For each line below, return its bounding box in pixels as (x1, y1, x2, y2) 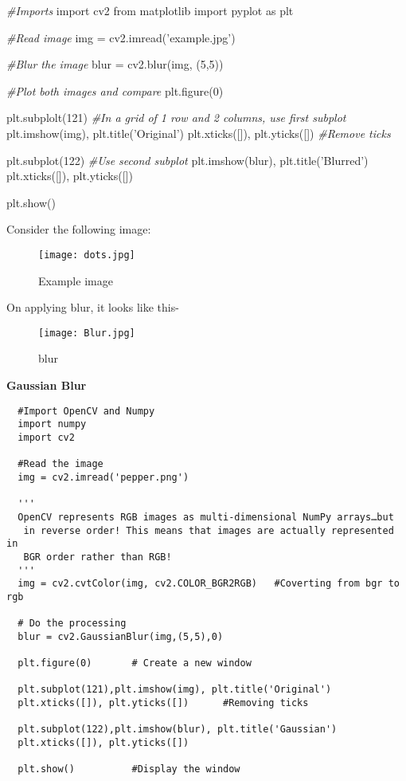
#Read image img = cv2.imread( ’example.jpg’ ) (6, 29, 236, 45)
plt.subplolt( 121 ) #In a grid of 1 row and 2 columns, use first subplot (6, 109, 346, 126)
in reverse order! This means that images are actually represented (23, 524, 394, 536)
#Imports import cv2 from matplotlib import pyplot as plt (6, 2, 294, 18)
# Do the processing (18, 618, 127, 630)
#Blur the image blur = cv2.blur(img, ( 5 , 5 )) (6, 56, 224, 73)
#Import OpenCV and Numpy (18, 405, 155, 417)
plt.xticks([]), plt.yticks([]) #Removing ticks (18, 697, 309, 709)
